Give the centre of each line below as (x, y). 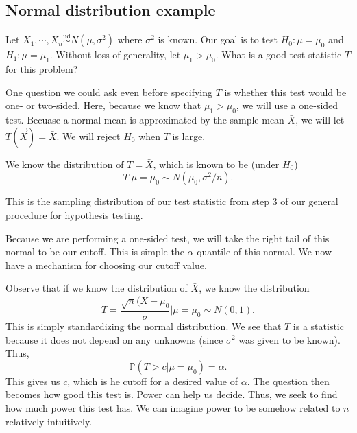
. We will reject (88, 136)
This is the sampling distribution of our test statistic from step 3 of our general (172, 201)
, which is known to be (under (216, 164)
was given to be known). (290, 339)
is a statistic (318, 326)
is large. (189, 136)
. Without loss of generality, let (115, 55)
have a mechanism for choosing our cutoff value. (106, 265)
